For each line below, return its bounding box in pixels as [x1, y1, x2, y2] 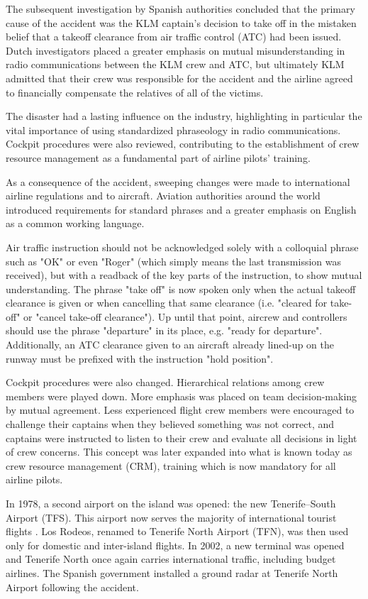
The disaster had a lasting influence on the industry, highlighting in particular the [6, 109, 362, 123]
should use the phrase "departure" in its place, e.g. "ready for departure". [6, 323, 323, 338]
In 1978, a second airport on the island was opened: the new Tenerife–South [6, 496, 336, 510]
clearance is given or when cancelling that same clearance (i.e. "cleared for [6, 295, 328, 310]
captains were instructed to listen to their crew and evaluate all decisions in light [6, 430, 357, 445]
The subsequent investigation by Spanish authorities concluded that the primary [6, 1, 355, 16]
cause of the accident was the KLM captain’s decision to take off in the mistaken [6, 15, 357, 30]
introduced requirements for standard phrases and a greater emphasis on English [6, 202, 357, 216]
